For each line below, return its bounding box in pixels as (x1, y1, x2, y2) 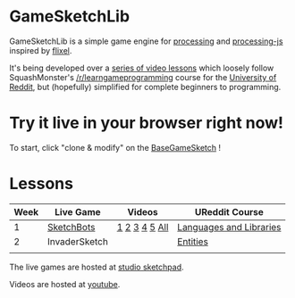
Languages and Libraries (177, 220, 282, 233)
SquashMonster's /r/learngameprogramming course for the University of (9, 71, 277, 82)
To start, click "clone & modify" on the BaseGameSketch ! (9, 142, 222, 153)
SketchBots (47, 220, 96, 233)
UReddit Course (195, 205, 264, 218)
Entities (177, 235, 208, 247)
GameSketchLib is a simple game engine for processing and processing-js (9, 36, 283, 46)
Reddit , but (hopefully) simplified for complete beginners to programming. (9, 81, 282, 92)
